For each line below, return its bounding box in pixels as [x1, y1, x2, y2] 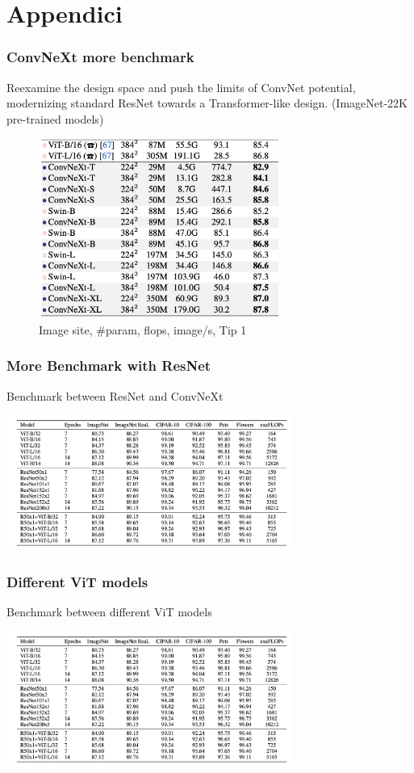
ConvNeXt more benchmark [6, 47, 194, 67]
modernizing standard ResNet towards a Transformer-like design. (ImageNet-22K [6, 95, 408, 111]
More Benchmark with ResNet [6, 355, 211, 376]
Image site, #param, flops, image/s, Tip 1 [39, 321, 247, 338]
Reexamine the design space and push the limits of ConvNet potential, [6, 78, 356, 95]
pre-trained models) [6, 110, 104, 127]
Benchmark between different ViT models [6, 603, 212, 620]
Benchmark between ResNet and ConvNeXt [6, 387, 224, 404]
